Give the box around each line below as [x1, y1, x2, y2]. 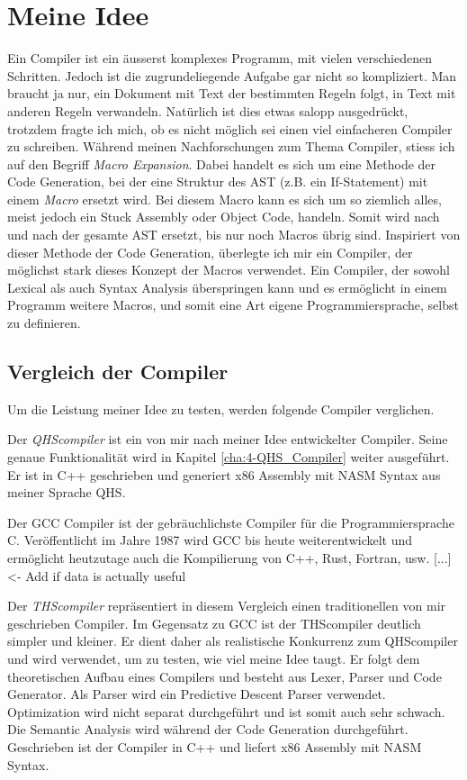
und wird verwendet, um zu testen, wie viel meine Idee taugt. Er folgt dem [7, 648, 420, 667]
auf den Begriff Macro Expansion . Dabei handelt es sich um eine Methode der [7, 154, 436, 173]
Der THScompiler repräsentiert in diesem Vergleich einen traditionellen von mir [7, 596, 446, 615]
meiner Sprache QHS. [7, 483, 126, 502]
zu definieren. [7, 313, 81, 332]
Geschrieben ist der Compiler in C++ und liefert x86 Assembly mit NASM [7, 737, 422, 756]
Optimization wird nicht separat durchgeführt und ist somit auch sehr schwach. [7, 702, 445, 721]
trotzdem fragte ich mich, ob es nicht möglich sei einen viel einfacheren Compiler [7, 119, 453, 138]
